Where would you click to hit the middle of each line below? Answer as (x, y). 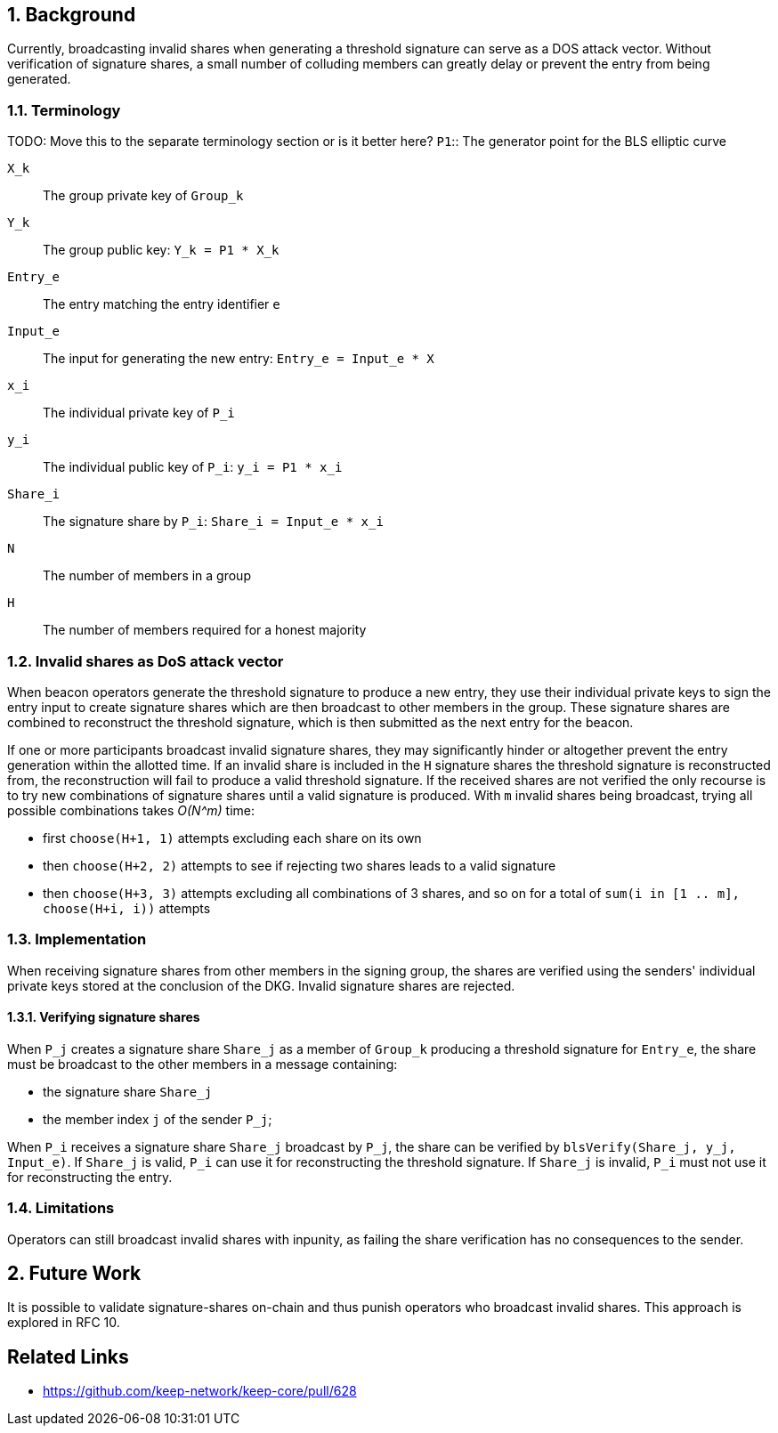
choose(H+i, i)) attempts (127, 908)
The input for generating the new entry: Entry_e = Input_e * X (239, 359)
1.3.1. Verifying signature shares (104, 1017)
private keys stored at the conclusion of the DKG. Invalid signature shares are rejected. (261, 985)
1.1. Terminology (64, 110)
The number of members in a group (147, 576)
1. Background (72, 15)
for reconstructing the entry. (90, 1177)
